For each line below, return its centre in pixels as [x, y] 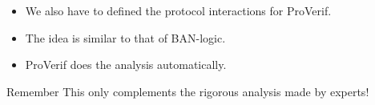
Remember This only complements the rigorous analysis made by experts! [188, 91]
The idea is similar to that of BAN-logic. [125, 37]
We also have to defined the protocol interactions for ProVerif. [178, 10]
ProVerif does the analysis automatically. [126, 65]
